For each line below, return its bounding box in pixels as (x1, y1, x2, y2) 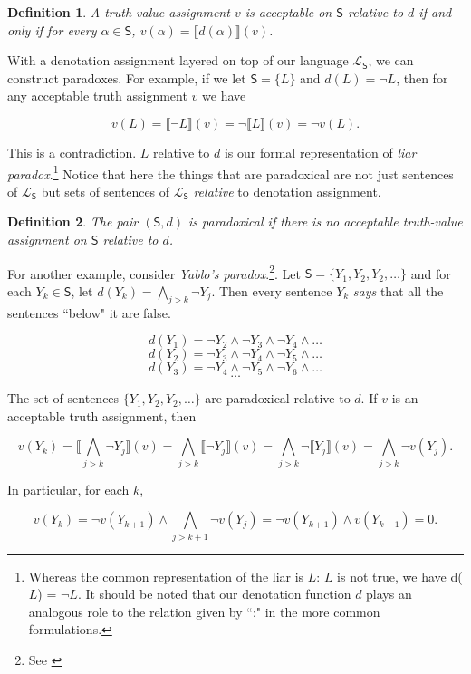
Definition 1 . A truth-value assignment (7, 3, 230, 21)
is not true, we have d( (337, 566, 463, 585)
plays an (366, 584, 412, 603)
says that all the (352, 281, 444, 300)
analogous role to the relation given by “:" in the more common (28, 602, 380, 621)
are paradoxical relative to (205, 389, 351, 408)
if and (418, 3, 452, 21)
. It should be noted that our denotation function (77, 584, 351, 603)
